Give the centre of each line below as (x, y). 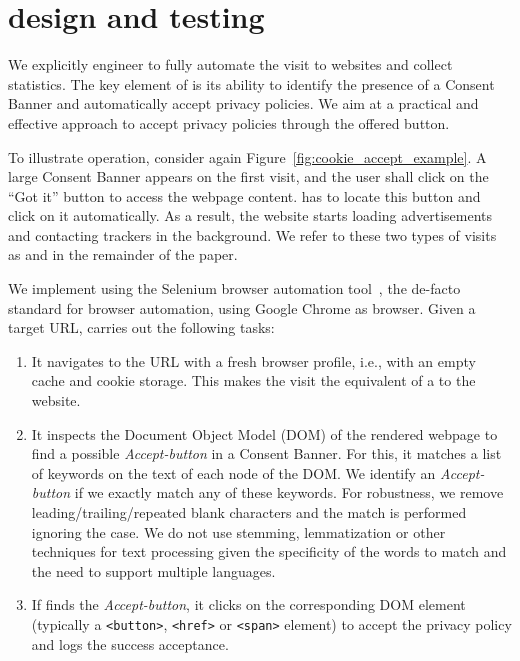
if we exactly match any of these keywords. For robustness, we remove (289, 492)
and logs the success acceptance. (130, 643)
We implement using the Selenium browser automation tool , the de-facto (234, 288)
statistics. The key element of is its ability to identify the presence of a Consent (251, 83)
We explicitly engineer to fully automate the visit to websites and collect (230, 64)
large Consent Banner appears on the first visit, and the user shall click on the (248, 176)
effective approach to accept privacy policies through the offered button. (229, 122)
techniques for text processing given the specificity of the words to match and (269, 551)
